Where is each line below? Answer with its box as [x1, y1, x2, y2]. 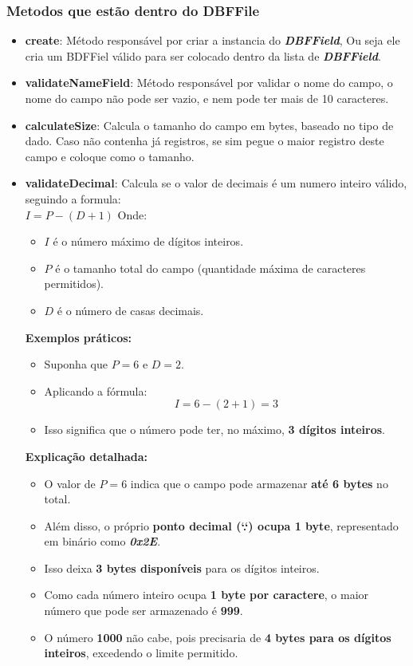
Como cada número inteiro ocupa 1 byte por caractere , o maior [44, 586, 369, 603]
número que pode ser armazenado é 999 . [44, 602, 243, 619]
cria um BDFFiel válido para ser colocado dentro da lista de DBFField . [25, 47, 381, 64]
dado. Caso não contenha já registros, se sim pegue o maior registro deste [25, 132, 384, 149]
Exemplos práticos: [25, 329, 132, 345]
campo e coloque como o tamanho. [25, 148, 195, 164]
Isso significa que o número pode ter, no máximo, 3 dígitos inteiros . [44, 421, 385, 438]
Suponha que [44, 356, 108, 372]
